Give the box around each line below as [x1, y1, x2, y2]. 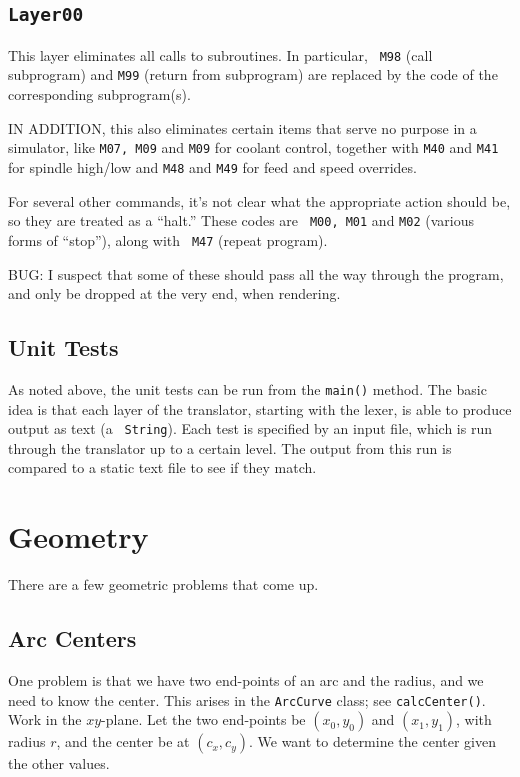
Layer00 [8, 4, 84, 26]
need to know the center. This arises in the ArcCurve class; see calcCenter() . [8, 689, 486, 710]
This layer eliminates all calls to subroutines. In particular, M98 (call [8, 44, 433, 65]
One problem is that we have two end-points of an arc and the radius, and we [8, 669, 484, 690]
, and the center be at [56, 731, 190, 752]
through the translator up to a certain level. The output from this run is [8, 437, 452, 458]
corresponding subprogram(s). [8, 84, 191, 105]
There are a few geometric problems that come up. [8, 574, 319, 595]
